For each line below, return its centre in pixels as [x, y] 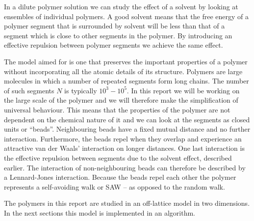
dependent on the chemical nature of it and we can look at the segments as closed [127, 119]
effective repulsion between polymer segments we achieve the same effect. [114, 45]
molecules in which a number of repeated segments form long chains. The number [127, 81]
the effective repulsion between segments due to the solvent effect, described [118, 157]
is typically [81, 90]
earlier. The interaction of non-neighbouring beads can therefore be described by [125, 167]
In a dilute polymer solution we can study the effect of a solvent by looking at [121, 6]
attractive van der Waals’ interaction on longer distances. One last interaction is [124, 148]
